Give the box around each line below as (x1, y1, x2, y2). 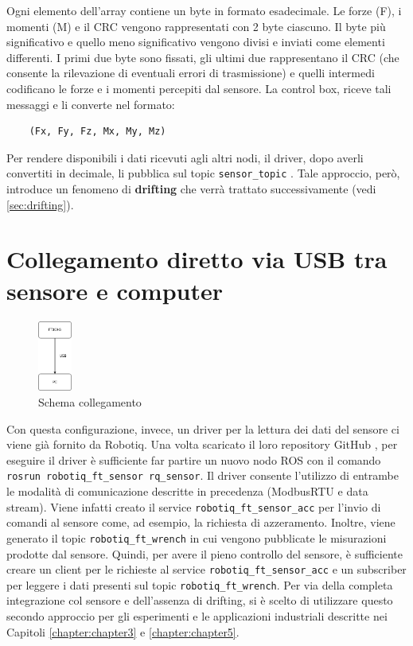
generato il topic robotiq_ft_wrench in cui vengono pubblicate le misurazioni (6, 529, 387, 546)
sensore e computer (6, 274, 223, 306)
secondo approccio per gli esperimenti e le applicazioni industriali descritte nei (6, 608, 388, 625)
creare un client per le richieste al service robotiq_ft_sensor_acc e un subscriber (6, 561, 407, 578)
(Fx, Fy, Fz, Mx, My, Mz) (29, 126, 166, 138)
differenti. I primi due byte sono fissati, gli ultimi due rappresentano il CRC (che (6, 49, 399, 65)
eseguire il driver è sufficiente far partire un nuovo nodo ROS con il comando (6, 451, 381, 468)
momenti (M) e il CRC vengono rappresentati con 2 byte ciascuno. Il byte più (6, 18, 386, 34)
